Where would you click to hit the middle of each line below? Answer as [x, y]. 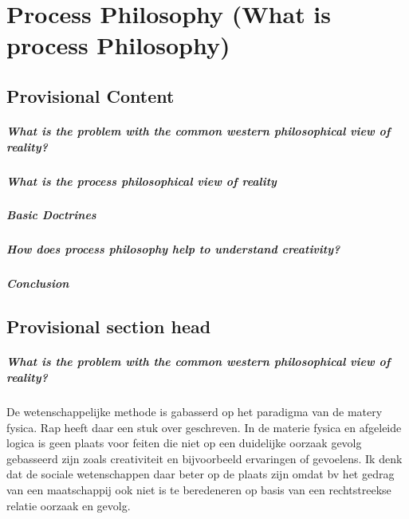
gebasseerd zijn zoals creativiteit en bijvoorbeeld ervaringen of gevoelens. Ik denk [204, 458]
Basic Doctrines [51, 215]
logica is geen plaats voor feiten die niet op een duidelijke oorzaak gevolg [184, 443]
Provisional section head [109, 326]
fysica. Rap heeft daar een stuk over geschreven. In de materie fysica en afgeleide [204, 427]
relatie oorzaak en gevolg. [69, 505]
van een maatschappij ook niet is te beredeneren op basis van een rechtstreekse [199, 489]
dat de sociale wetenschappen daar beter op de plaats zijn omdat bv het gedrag [201, 474]
